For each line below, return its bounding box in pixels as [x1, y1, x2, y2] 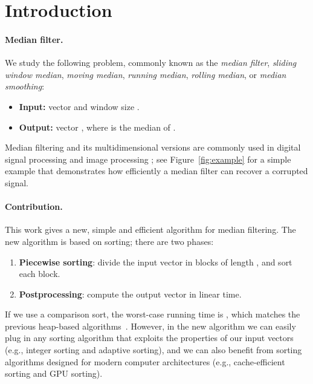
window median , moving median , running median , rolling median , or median [5, 68, 286, 80]
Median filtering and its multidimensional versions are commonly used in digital [5, 141, 301, 154]
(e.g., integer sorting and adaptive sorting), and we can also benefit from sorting [5, 343, 302, 356]
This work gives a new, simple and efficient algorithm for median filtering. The [5, 223, 296, 236]
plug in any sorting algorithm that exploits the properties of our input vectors [5, 331, 294, 344]
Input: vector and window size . [19, 100, 140, 112]
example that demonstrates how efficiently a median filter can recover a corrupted [5, 164, 308, 177]
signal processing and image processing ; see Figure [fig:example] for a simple [5, 152, 291, 165]
